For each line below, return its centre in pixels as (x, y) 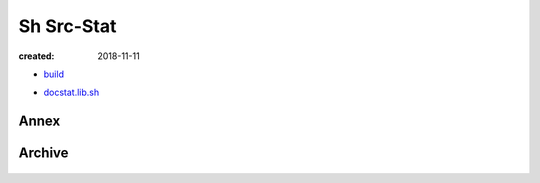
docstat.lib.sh (71, 92)
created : (36, 56)
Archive (43, 153)
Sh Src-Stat (67, 26)
